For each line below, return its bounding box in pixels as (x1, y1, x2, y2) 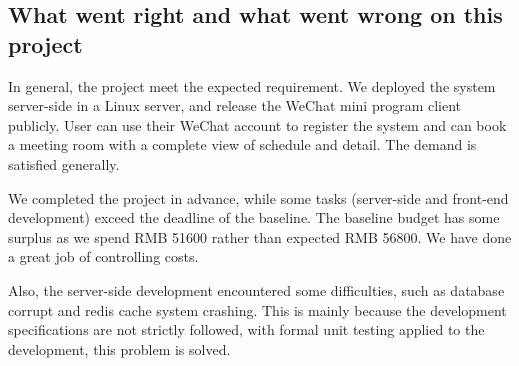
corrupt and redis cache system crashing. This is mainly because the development (8, 299, 507, 320)
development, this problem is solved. (8, 338, 231, 359)
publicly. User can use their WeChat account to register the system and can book (8, 114, 507, 135)
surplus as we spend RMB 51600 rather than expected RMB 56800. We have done (8, 226, 512, 247)
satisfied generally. (8, 153, 120, 174)
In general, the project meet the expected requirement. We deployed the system (8, 75, 496, 96)
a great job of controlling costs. (8, 246, 199, 267)
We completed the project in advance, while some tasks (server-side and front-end (8, 187, 509, 208)
